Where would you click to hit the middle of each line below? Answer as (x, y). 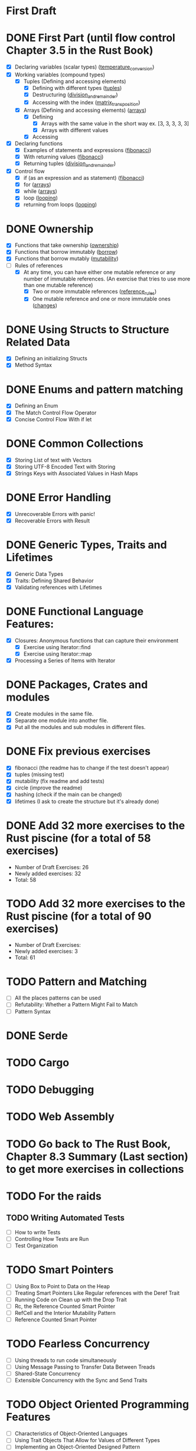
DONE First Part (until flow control (91, 38)
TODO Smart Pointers (60, 1270)
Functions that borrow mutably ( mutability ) (66, 259)
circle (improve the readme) (48, 788)
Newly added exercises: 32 (48, 873)
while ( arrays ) (40, 191)
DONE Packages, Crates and (77, 685)
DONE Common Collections (75, 444)
